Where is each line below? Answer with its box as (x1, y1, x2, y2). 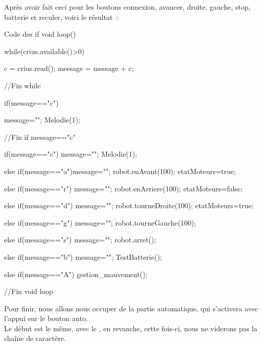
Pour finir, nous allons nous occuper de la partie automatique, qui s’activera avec (4, 303, 258, 313)
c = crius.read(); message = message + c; (4, 63, 134, 73)
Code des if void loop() (4, 29, 76, 39)
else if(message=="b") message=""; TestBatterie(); (4, 251, 162, 262)
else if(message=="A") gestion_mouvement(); (4, 268, 148, 279)
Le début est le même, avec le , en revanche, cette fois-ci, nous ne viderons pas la (4, 323, 257, 333)
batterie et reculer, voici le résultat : (4, 11, 118, 22)
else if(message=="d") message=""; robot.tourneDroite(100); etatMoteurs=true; (4, 200, 254, 211)
